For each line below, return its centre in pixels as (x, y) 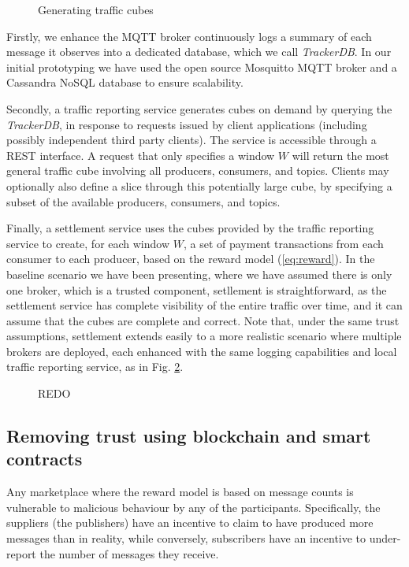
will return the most (340, 155)
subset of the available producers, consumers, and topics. (143, 201)
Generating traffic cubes (96, 9)
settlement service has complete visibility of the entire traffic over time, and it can (204, 305)
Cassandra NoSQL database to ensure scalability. (125, 82)
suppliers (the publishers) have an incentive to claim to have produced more (190, 523)
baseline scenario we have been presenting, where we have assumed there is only (199, 274)
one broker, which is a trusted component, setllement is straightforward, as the (197, 289)
